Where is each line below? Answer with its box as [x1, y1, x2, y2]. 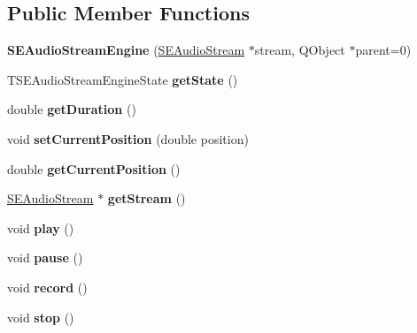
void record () [7, 277, 88, 296]
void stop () [7, 307, 74, 326]
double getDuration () [7, 100, 136, 118]
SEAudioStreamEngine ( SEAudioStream [7, 41, 245, 59]
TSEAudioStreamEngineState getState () [7, 70, 238, 88]
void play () [7, 218, 74, 237]
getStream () [107, 189, 186, 208]
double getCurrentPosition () [7, 159, 181, 178]
